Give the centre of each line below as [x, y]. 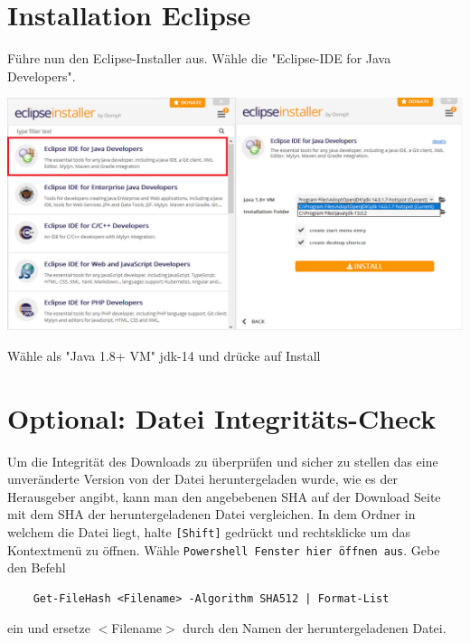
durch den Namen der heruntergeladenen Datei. [315, 628]
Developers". [42, 76]
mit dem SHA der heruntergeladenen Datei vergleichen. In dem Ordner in [211, 514]
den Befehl [37, 567]
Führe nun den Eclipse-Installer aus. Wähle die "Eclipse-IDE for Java [199, 58]
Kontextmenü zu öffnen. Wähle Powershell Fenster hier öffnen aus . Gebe [224, 549]
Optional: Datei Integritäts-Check [222, 417]
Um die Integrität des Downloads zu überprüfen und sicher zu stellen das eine [223, 461]
